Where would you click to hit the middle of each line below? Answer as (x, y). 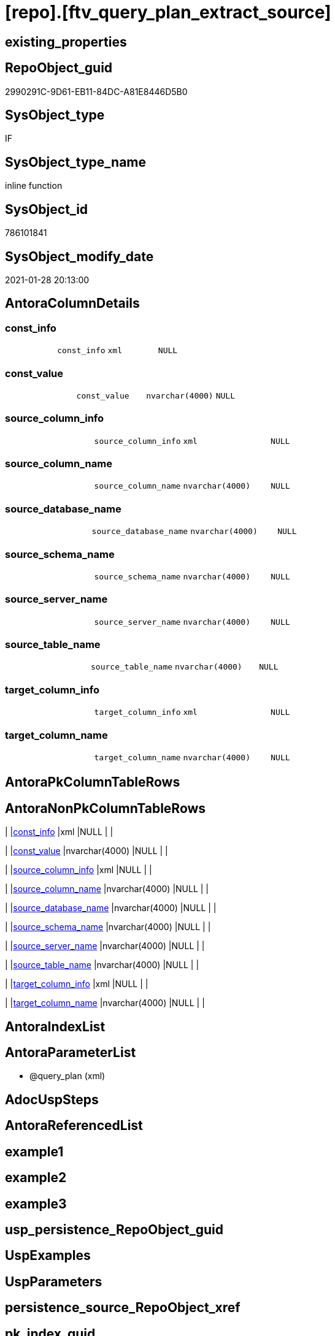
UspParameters (54, 1281)
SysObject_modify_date (79, 256)
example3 (36, 1204)
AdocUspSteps (52, 1099)
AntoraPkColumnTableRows (93, 782)
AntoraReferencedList (74, 1126)
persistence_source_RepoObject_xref (123, 1308)
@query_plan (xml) (67, 1076)
